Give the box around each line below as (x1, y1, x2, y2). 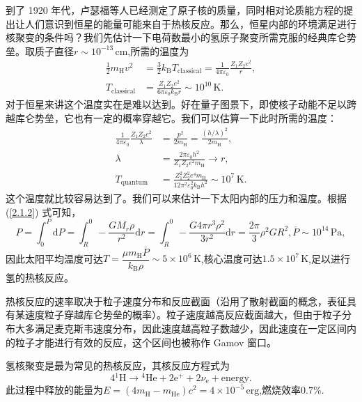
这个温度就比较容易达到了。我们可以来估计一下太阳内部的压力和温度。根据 (6, 191, 347, 206)
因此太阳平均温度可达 (6, 251, 103, 265)
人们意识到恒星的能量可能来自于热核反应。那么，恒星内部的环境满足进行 (24, 16, 356, 31)
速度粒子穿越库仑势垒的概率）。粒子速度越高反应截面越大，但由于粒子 (24, 307, 342, 322)
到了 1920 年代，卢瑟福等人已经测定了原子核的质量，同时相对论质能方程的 (6, 3, 344, 17)
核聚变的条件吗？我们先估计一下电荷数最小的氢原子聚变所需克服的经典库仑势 (6, 30, 356, 45)
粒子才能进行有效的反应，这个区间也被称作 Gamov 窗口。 (15, 334, 276, 349)
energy (221, 373, 249, 383)
